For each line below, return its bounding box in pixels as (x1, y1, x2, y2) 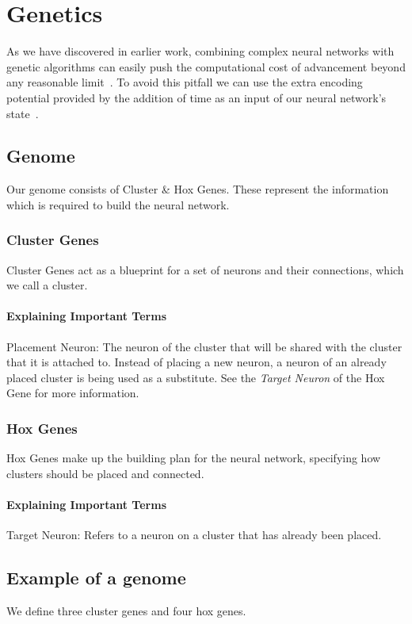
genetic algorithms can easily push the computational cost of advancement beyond (6, 58, 406, 75)
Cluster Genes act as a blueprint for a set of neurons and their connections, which (6, 261, 404, 278)
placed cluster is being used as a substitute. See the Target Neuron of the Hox (6, 369, 385, 385)
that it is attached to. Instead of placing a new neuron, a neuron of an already (6, 354, 387, 370)
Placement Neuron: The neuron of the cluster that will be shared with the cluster (6, 338, 402, 354)
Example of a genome (6, 565, 186, 590)
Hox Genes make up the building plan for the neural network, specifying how (6, 450, 381, 466)
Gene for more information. (6, 385, 139, 401)
